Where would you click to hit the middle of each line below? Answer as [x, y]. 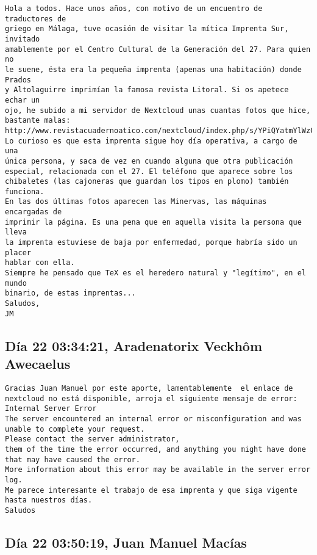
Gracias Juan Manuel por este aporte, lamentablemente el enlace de [149, 388]
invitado [23, 39]
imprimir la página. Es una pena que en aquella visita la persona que [153, 222]
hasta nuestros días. [49, 500]
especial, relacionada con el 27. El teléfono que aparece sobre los [149, 171]
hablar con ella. [40, 263]
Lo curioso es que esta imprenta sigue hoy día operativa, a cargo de [151, 141]
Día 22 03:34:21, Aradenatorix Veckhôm [134, 345]
